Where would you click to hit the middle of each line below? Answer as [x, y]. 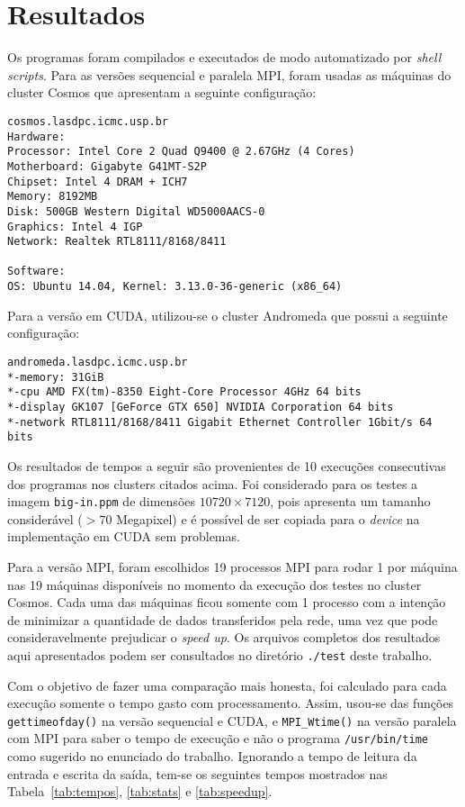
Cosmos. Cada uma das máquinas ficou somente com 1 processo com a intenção [227, 602]
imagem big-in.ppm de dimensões [102, 501]
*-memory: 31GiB [56, 377]
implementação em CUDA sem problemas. [124, 536]
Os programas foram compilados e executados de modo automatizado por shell [224, 57]
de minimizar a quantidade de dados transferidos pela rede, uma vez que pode [223, 619]
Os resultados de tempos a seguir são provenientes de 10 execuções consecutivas [227, 465]
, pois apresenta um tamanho [350, 501]
